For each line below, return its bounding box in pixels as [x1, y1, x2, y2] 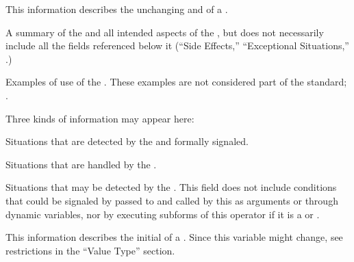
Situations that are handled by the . [5, 157, 157, 171]
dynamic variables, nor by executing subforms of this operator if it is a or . [5, 207, 320, 221]
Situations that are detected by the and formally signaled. [5, 134, 249, 148]
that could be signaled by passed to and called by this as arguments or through [5, 193, 338, 207]
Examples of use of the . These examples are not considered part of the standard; [5, 75, 347, 89]
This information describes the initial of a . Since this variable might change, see [5, 230, 343, 244]
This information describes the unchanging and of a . [5, 2, 228, 16]
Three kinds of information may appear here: [5, 111, 194, 125]
